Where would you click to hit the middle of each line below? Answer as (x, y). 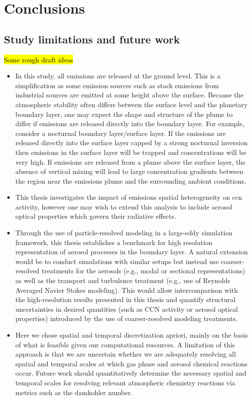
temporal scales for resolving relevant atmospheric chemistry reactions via (125, 382)
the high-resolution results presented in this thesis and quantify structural (126, 299)
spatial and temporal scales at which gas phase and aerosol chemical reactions (131, 363)
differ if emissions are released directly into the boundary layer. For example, (130, 123)
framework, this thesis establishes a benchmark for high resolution (114, 242)
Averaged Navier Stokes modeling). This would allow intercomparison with (126, 290)
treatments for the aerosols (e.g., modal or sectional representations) (143, 271)
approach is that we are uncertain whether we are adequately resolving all (126, 354)
